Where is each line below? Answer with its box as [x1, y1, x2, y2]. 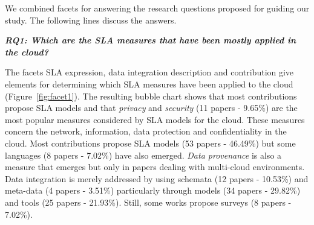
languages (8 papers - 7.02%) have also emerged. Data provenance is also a [5, 148, 282, 161]
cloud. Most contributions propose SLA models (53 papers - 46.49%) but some [5, 136, 296, 149]
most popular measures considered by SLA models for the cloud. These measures [5, 113, 305, 125]
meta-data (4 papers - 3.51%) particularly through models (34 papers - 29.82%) [5, 184, 301, 197]
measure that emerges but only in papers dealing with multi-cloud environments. [5, 160, 305, 173]
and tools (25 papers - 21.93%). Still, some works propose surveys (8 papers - [5, 195, 292, 208]
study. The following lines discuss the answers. [5, 13, 177, 26]
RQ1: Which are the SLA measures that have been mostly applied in [5, 34, 296, 46]
